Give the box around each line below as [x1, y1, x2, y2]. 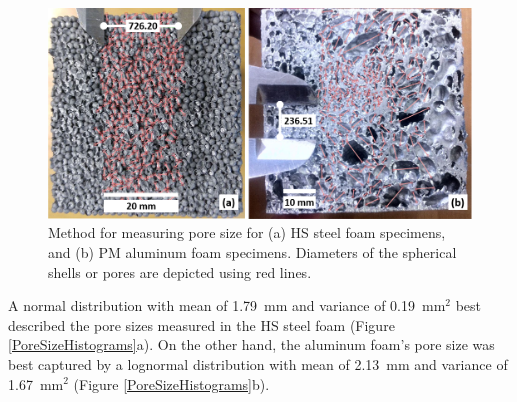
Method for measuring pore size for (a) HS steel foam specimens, [48, 222, 446, 243]
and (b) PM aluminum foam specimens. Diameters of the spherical [48, 241, 457, 262]
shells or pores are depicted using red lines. [48, 261, 312, 282]
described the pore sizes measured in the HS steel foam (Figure [8, 314, 395, 335]
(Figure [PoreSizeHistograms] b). [73, 373, 270, 394]
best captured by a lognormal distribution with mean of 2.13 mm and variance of [8, 353, 508, 374]
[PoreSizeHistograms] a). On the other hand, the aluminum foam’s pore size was [8, 334, 495, 355]
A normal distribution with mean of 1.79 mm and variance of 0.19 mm [8, 295, 446, 316]
